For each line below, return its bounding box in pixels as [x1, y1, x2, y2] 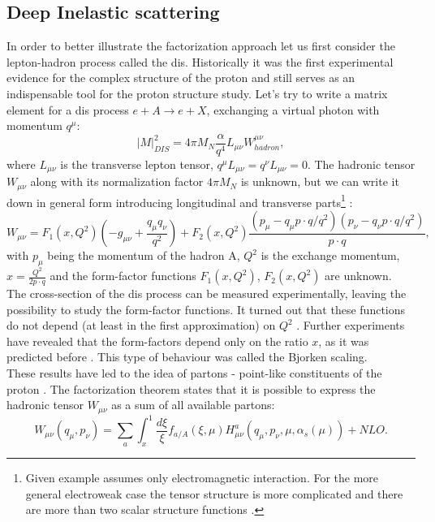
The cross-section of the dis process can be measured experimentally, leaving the [6, 285, 407, 302]
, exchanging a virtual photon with [206, 101, 380, 118]
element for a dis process [6, 101, 129, 118]
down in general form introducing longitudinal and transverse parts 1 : [6, 191, 353, 210]
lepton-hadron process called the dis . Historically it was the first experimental [6, 53, 394, 70]
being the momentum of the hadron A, [47, 247, 240, 264]
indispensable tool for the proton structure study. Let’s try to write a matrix [6, 84, 388, 101]
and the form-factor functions [50, 267, 196, 284]
